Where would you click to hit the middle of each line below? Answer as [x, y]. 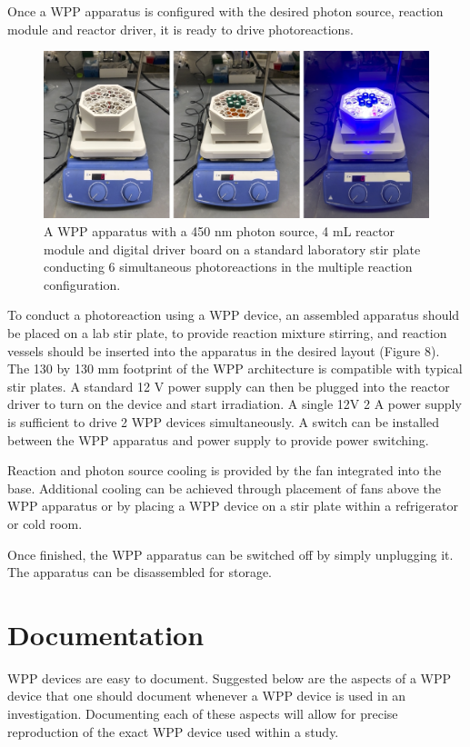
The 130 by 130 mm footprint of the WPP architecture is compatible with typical [235, 369]
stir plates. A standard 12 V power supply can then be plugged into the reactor [229, 386]
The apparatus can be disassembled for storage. [140, 572]
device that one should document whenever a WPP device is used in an [207, 696]
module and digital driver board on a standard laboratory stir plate [232, 249]
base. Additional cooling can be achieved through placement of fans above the [224, 488]
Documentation [106, 634]
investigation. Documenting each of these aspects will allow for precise [203, 714]
